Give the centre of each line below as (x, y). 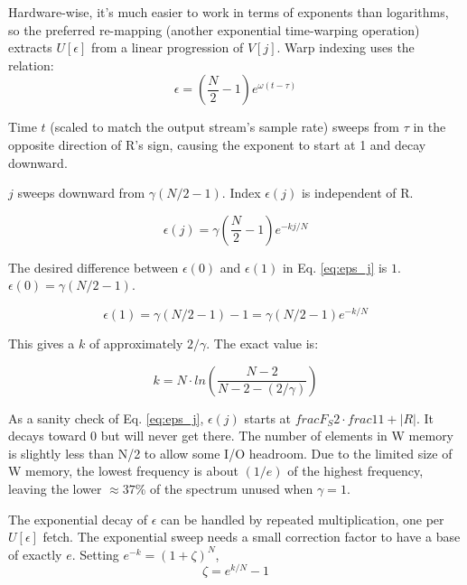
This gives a (42, 344)
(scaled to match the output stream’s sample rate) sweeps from (224, 127)
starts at (268, 418)
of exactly (35, 554)
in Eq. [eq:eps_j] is (335, 267)
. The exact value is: (262, 344)
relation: (31, 65)
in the (430, 127)
